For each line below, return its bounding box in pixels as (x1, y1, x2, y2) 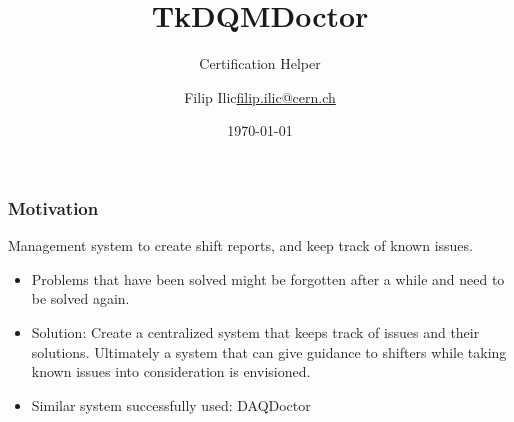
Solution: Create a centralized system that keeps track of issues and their (31, 321, 480, 342)
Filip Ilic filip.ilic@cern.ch (184, 86, 336, 107)
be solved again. (31, 288, 130, 309)
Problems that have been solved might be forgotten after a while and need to (31, 268, 505, 289)
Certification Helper (199, 53, 321, 74)
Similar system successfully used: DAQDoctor (31, 394, 311, 415)
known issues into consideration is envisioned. (31, 361, 311, 382)
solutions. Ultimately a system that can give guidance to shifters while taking (31, 341, 507, 362)
